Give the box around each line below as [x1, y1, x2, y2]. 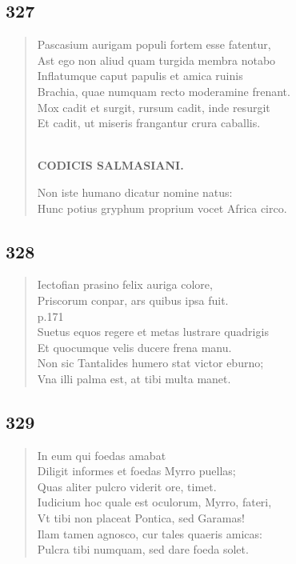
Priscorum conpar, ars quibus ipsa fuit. [37, 291, 229, 308]
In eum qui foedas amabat [37, 446, 166, 463]
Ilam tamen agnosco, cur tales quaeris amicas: [37, 525, 262, 542]
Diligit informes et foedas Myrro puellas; [37, 462, 236, 479]
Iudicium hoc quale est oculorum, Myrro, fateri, [37, 494, 272, 510]
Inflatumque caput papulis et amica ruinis [37, 67, 243, 84]
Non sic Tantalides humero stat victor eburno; [37, 354, 264, 371]
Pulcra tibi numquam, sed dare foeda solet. [37, 541, 249, 558]
